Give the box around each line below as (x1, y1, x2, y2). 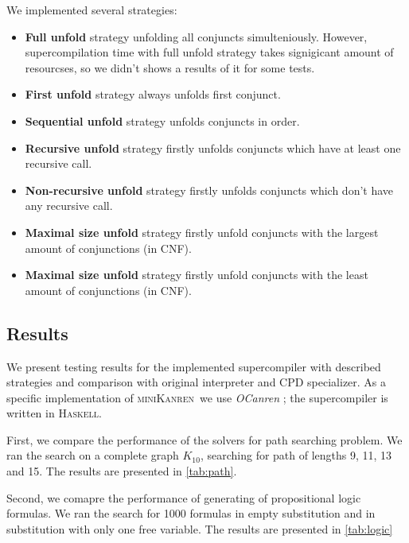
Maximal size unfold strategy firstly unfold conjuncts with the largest (25, 223, 379, 240)
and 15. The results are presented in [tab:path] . (6, 463, 237, 479)
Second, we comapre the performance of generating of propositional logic (6, 489, 361, 506)
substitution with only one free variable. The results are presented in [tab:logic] (6, 520, 393, 537)
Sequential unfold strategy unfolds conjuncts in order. (25, 112, 300, 129)
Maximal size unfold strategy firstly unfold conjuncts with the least (25, 266, 368, 283)
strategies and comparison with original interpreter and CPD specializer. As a (6, 374, 387, 390)
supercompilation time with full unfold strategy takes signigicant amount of (25, 44, 394, 60)
